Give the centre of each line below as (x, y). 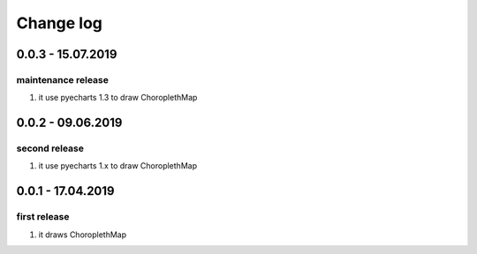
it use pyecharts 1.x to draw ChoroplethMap (118, 166)
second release (50, 148)
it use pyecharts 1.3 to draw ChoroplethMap (118, 98)
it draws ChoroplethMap (83, 235)
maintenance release (63, 79)
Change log (60, 23)
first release (43, 217)
